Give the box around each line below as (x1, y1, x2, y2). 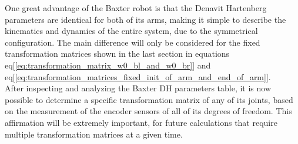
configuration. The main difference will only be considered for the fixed (5, 36, 260, 48)
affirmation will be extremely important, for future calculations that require (5, 116, 277, 128)
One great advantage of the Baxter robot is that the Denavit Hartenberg (5, 2, 267, 13)
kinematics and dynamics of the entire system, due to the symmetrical (5, 25, 258, 37)
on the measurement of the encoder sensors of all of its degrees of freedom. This (5, 105, 292, 117)
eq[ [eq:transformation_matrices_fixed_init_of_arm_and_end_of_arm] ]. (5, 70, 271, 83)
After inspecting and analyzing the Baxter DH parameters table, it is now (5, 82, 272, 94)
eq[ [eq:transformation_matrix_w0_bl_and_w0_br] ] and (5, 59, 211, 71)
